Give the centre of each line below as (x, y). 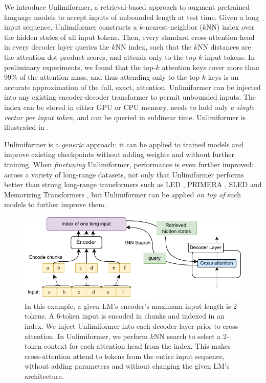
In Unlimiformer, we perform (103, 336)
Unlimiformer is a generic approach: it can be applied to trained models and (124, 144)
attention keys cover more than (210, 67)
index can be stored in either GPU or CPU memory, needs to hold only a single (129, 107)
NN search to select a (187, 336)
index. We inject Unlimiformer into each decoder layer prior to (123, 325)
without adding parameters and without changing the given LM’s (127, 366)
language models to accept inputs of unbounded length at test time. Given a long (132, 17)
